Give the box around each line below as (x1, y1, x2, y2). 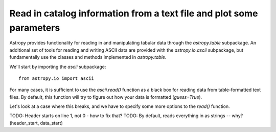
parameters (9, 22, 60, 33)
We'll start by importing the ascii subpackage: (9, 63, 106, 70)
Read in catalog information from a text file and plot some (9, 8, 258, 19)
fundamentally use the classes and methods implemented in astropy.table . (9, 54, 167, 60)
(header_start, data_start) (9, 120, 63, 126)
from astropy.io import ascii (18, 75, 95, 81)
